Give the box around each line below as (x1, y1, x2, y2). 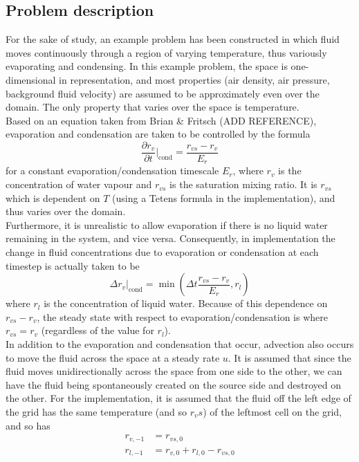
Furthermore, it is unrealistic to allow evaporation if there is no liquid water (6, 217, 328, 232)
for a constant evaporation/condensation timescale (6, 163, 219, 178)
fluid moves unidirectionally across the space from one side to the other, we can (6, 364, 342, 378)
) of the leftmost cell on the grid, (203, 404, 342, 418)
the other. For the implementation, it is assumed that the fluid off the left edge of (6, 391, 351, 405)
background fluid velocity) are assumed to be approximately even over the (6, 86, 320, 100)
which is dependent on (6, 190, 100, 205)
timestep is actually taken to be (6, 258, 140, 272)
